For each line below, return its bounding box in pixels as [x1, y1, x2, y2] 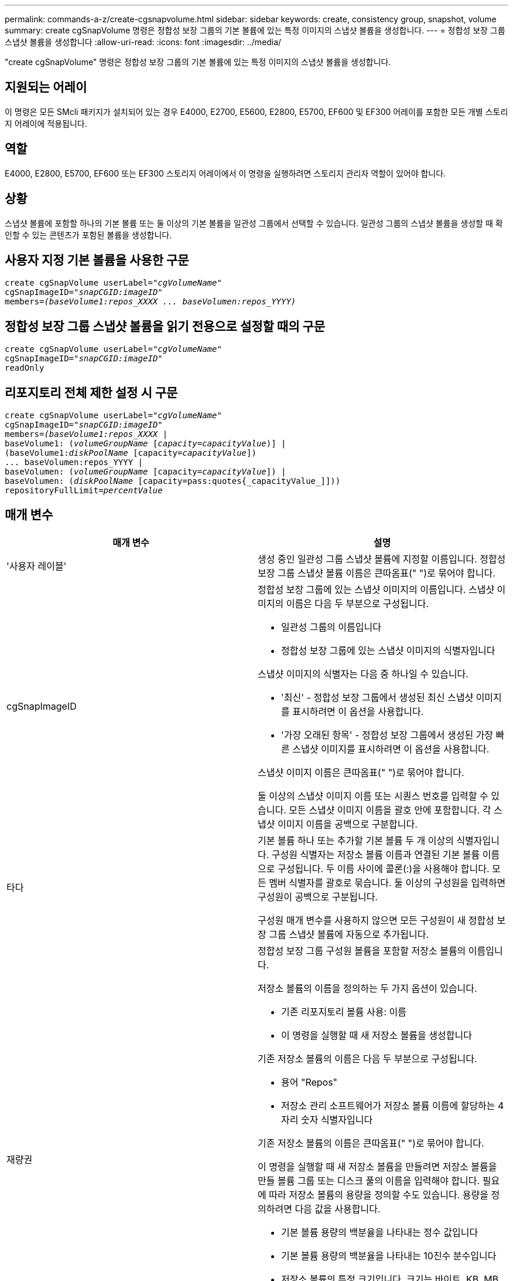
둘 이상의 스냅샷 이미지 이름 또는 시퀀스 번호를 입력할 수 [258, 789, 488, 802]
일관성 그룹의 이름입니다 [281, 621, 381, 633]
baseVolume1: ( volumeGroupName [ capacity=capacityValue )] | [5, 439, 286, 449]
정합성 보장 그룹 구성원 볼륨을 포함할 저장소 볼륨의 [258, 944, 466, 957]
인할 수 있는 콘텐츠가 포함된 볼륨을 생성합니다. [5, 229, 172, 240]
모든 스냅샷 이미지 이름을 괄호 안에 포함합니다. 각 [289, 804, 491, 816]
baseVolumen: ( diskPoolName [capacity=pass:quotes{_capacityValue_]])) [5, 476, 341, 486]
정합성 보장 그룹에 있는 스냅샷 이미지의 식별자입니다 [281, 644, 495, 656]
